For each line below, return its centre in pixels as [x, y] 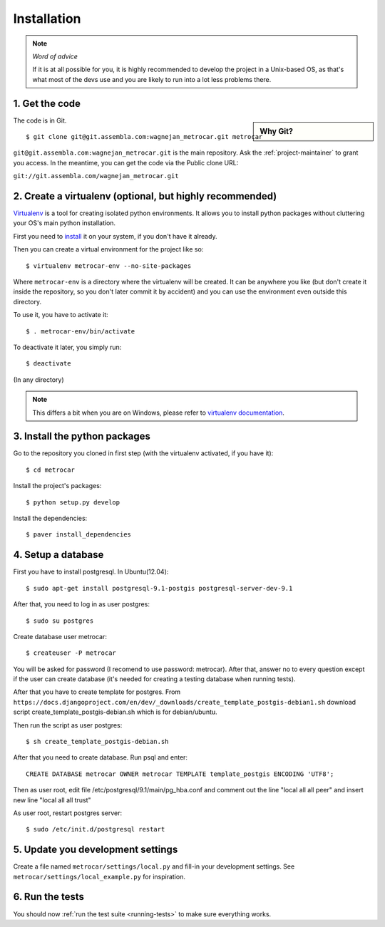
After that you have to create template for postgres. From [97, 692]
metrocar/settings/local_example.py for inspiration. [99, 876]
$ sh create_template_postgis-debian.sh [97, 742]
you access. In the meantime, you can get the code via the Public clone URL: [126, 162]
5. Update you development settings [96, 850]
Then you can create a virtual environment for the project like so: [108, 249]
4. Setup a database [58, 555]
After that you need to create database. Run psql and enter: [101, 757]
